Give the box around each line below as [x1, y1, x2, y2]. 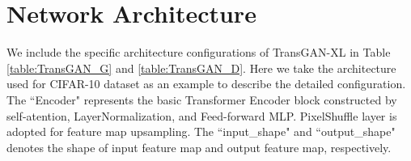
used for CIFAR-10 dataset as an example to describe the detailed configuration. [6, 75, 406, 92]
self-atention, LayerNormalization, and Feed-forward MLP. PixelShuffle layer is [6, 107, 397, 124]
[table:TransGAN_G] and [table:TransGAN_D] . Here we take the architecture [6, 59, 396, 76]
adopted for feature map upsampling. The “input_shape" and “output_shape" [6, 123, 396, 140]
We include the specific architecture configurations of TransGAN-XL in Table [6, 44, 391, 61]
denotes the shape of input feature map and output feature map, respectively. [6, 138, 392, 155]
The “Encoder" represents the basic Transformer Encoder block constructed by [6, 91, 397, 108]
